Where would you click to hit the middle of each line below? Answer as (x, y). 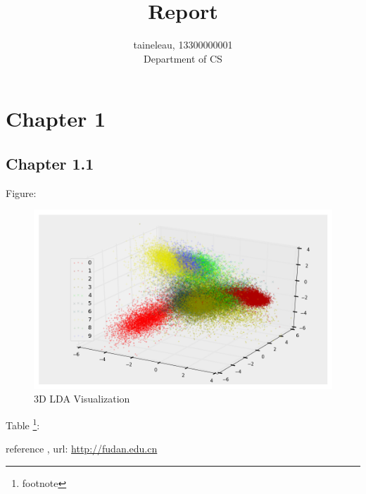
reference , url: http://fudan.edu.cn (82, 449)
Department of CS (183, 58)
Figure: (21, 192)
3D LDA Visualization (82, 399)
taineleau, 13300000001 (183, 45)
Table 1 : (23, 424)
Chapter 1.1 (50, 163)
